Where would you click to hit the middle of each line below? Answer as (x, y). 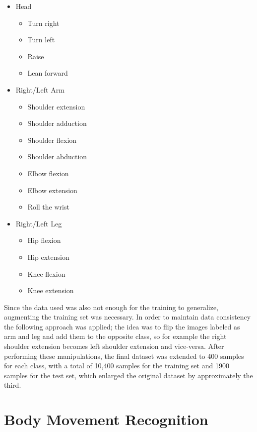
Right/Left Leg (39, 223)
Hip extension (48, 257)
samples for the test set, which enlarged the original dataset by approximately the (128, 375)
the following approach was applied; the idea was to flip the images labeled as (122, 326)
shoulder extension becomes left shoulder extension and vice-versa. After (114, 346)
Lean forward (48, 73)
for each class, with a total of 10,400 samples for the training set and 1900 (117, 366)
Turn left (41, 40)
